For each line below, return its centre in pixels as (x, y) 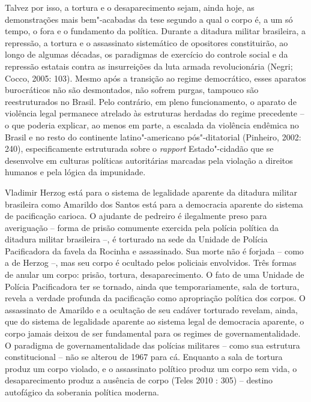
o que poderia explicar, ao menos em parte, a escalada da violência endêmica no (152, 124)
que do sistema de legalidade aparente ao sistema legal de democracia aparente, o (155, 321)
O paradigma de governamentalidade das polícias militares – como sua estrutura (152, 345)
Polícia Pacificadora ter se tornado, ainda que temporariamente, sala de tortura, (152, 286)
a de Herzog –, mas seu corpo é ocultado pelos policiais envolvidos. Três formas (151, 262)
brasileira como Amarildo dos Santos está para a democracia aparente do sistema (154, 204)
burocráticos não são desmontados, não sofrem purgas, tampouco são (132, 90)
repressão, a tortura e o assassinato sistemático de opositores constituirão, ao (146, 42)
